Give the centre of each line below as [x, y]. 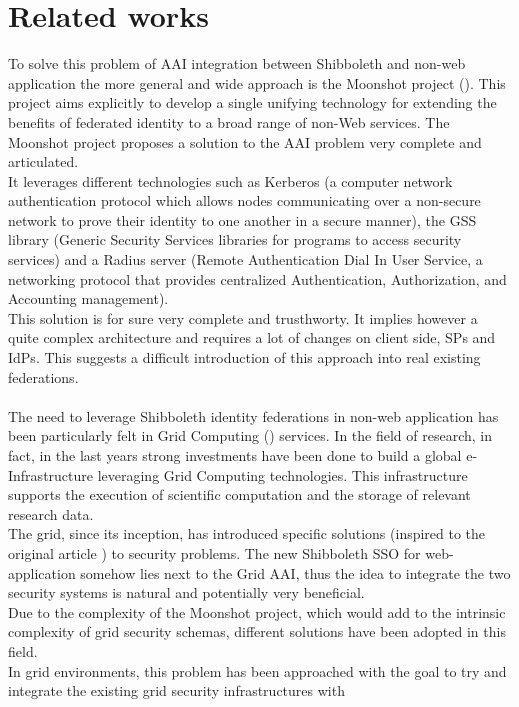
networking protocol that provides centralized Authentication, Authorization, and [257, 278]
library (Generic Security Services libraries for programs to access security [235, 239]
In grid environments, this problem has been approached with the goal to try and [257, 670]
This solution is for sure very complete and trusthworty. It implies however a [243, 317]
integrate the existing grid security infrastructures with [176, 690]
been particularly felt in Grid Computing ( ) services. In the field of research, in [250, 435]
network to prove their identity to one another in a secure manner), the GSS [242, 219]
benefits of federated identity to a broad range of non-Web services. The [229, 121]
